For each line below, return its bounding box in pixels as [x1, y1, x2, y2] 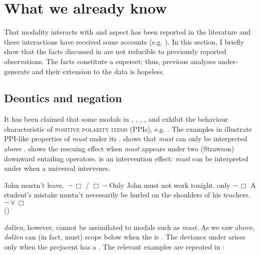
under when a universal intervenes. [4, 163, 111, 173]
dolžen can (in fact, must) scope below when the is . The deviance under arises [4, 231, 245, 242]
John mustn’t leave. [4, 179, 65, 190]
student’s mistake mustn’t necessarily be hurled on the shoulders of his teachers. [4, 189, 250, 200]
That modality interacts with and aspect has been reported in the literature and [4, 27, 251, 37]
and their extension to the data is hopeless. [32, 66, 165, 76]
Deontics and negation [4, 90, 122, 106]
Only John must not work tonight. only [109, 179, 230, 190]
